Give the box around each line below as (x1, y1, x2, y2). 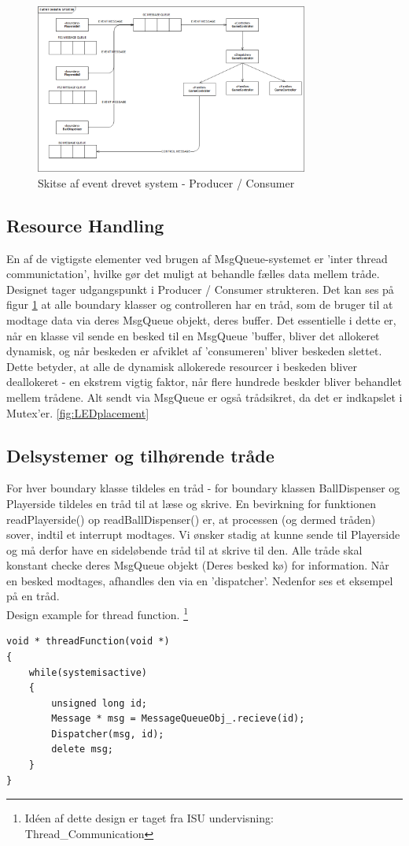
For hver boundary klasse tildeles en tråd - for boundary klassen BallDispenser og (6, 480, 400, 496)
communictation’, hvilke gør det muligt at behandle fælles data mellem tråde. (6, 265, 380, 282)
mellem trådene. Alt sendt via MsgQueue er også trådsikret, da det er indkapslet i (6, 388, 403, 405)
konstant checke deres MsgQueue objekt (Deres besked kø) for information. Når (6, 557, 389, 573)
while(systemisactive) (28, 666, 147, 678)
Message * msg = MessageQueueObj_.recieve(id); (51, 713, 305, 725)
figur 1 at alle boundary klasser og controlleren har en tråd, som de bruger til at (6, 296, 393, 313)
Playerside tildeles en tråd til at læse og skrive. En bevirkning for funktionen (6, 495, 376, 511)
